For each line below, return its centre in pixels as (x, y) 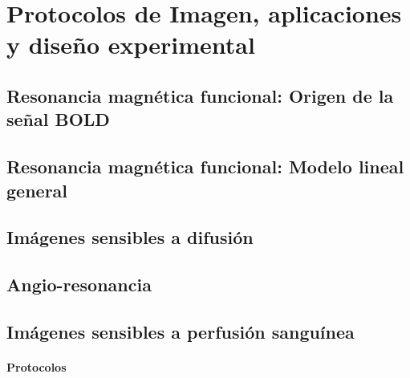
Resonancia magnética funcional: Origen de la (200, 95)
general (37, 190)
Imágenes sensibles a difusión (130, 237)
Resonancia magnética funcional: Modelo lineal (205, 167)
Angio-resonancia (79, 285)
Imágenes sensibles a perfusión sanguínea (181, 331)
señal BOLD (58, 119)
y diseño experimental (131, 45)
